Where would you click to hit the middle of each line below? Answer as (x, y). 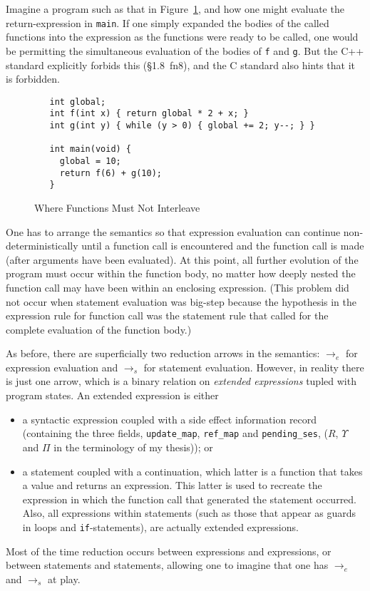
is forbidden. (33, 79)
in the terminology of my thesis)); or (133, 447)
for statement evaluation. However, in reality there (254, 367)
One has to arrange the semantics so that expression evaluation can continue (173, 231)
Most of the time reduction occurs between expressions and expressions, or (169, 551)
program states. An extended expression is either (112, 395)
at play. (64, 579)
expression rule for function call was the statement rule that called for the (167, 315)
